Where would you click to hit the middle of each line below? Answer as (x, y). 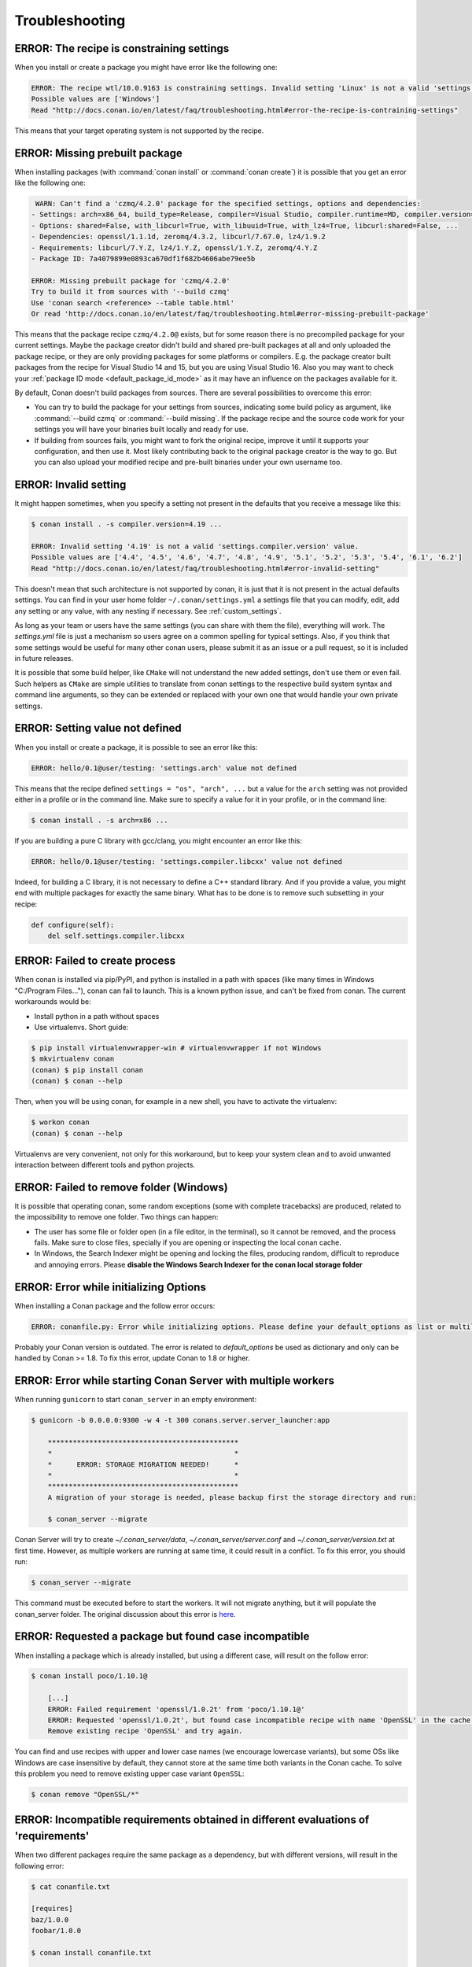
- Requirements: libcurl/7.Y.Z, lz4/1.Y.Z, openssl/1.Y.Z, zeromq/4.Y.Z (174, 247)
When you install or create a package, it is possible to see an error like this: (136, 747)
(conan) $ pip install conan (87, 1070)
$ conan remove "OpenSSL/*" (85, 1795)
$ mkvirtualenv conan (73, 1059)
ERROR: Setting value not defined (98, 728)
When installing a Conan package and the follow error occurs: (115, 1305)
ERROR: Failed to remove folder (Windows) (121, 1187)
